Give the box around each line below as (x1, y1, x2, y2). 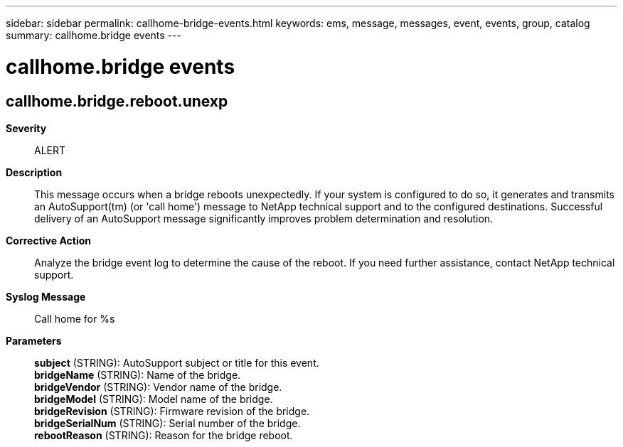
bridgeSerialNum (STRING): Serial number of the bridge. (34, 416, 301, 429)
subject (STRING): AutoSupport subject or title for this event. (34, 356, 319, 369)
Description (6, 166, 63, 178)
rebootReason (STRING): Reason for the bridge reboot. (34, 429, 293, 441)
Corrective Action (6, 234, 91, 247)
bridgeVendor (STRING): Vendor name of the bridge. (34, 380, 282, 393)
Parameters (6, 334, 62, 347)
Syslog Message (6, 290, 86, 303)
